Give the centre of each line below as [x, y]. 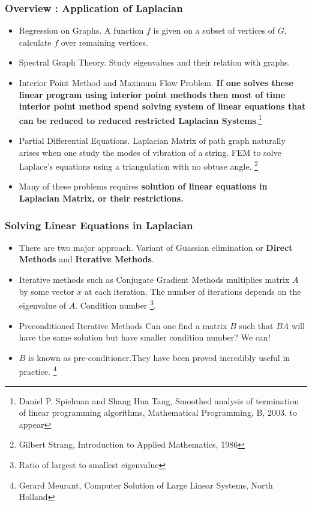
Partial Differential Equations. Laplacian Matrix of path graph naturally [152, 140]
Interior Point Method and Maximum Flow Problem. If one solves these [156, 82]
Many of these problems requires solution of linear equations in [143, 186]
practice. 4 [38, 370]
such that [256, 325]
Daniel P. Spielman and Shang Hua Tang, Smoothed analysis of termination [159, 400]
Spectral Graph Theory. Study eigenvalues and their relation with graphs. [154, 62]
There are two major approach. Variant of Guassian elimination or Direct [156, 247]
